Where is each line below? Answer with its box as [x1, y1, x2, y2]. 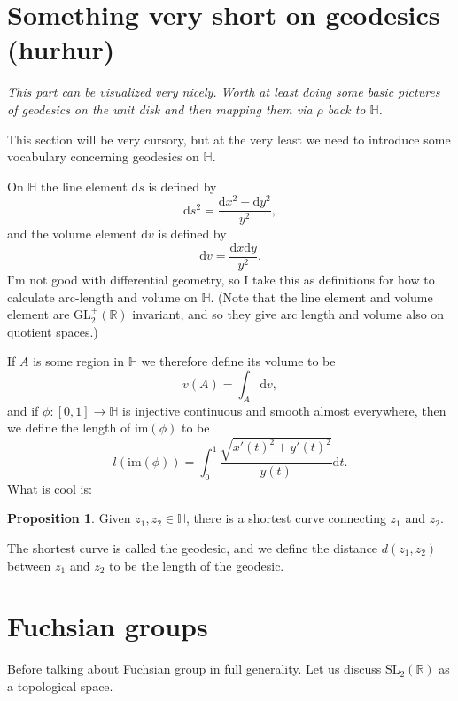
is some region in [33, 352, 125, 370]
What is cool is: [7, 479, 92, 497]
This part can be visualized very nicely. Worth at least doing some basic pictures [7, 82, 440, 101]
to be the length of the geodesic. [109, 556, 284, 574]
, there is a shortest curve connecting [186, 509, 386, 527]
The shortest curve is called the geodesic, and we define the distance [7, 539, 378, 557]
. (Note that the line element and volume [210, 287, 433, 306]
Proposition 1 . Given [7, 509, 131, 527]
